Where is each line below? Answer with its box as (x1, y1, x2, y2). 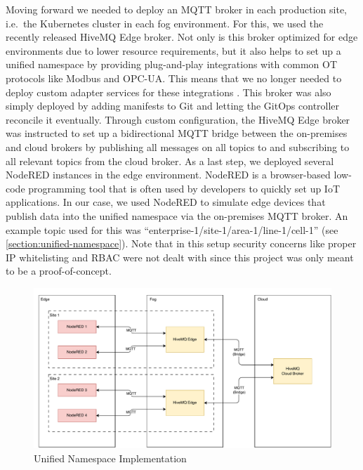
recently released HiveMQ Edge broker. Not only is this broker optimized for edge (6, 30, 358, 44)
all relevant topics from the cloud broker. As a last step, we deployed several (6, 153, 334, 168)
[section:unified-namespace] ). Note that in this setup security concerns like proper (6, 236, 357, 251)
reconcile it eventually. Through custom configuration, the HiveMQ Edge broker (6, 112, 350, 126)
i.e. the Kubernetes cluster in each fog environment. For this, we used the (6, 15, 324, 30)
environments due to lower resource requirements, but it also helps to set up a (6, 43, 341, 58)
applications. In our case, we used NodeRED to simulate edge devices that (6, 195, 326, 209)
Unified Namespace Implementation (34, 451, 187, 466)
